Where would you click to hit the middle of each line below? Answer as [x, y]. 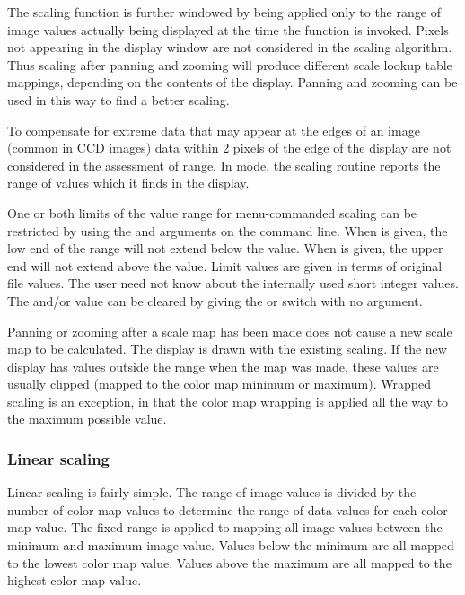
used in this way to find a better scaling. [118, 99]
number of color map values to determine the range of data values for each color [228, 509]
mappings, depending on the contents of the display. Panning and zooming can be [232, 82]
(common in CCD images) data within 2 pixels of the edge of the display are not [229, 148]
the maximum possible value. [87, 419]
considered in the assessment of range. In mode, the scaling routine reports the [224, 165]
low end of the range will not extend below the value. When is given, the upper [225, 248]
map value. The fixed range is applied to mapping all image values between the [225, 527]
